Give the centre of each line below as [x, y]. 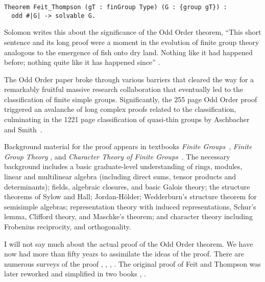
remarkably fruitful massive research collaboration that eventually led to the [124, 89]
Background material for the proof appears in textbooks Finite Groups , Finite [128, 146]
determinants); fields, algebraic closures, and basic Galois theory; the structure [127, 186]
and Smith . [23, 129]
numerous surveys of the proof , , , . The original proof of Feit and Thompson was [132, 263]
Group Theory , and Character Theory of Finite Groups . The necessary [117, 156]
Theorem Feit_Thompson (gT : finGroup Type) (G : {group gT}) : [116, 7]
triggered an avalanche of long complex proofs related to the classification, [120, 109]
